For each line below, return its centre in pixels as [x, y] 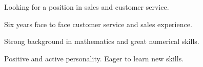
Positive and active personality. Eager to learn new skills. [94, 58]
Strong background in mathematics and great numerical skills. [102, 41]
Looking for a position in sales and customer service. [87, 7]
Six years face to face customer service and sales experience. [98, 24]
